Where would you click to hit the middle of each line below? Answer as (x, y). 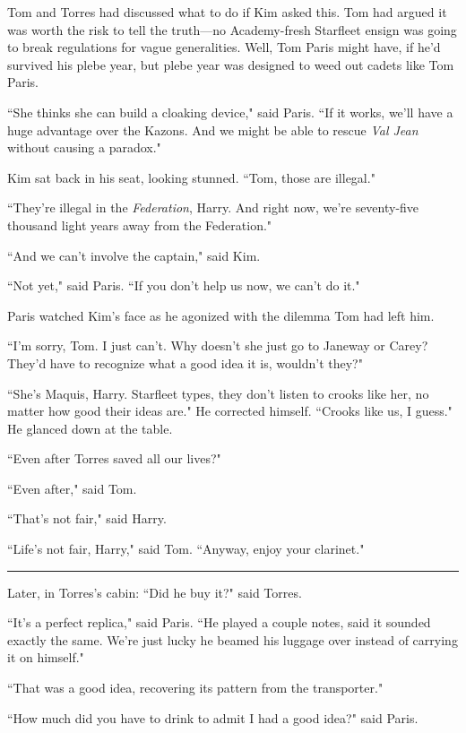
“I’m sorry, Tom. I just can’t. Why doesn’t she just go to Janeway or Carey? (218, 345)
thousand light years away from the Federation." (140, 224)
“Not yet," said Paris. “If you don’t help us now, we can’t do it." (184, 285)
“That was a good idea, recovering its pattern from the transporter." (195, 688)
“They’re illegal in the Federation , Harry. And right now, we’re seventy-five (213, 207)
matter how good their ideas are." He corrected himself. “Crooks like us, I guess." (230, 411)
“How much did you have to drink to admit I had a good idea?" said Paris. (213, 717)
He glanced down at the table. (90, 428)
